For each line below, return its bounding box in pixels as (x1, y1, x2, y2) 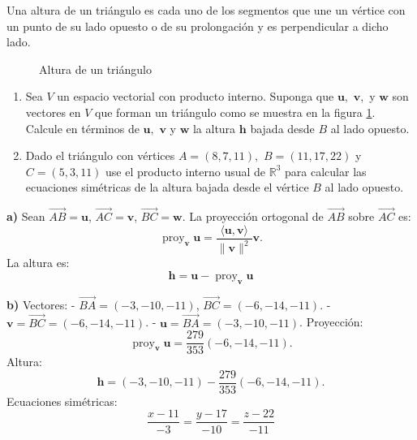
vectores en (25, 103, 81, 120)
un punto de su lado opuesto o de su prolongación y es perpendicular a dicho (6, 17, 389, 34)
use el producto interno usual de (105, 162, 266, 179)
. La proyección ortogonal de (182, 208, 324, 225)
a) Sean (6, 208, 45, 225)
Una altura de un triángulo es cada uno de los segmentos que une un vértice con (6, 2, 406, 18)
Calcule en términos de (25, 119, 140, 136)
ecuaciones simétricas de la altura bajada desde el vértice (25, 179, 309, 196)
